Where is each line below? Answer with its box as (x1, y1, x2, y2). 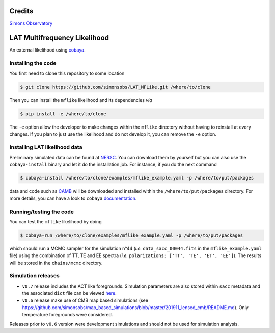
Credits (9, 7, 34, 15)
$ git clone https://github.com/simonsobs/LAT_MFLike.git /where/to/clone (20, 84, 211, 90)
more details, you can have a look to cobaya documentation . (9, 195, 137, 201)
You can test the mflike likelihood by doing (9, 218, 102, 224)
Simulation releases (9, 272, 60, 279)
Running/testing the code (9, 208, 74, 215)
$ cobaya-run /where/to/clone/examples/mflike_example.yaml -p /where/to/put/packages (20, 232, 243, 238)
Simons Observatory (9, 20, 53, 27)
